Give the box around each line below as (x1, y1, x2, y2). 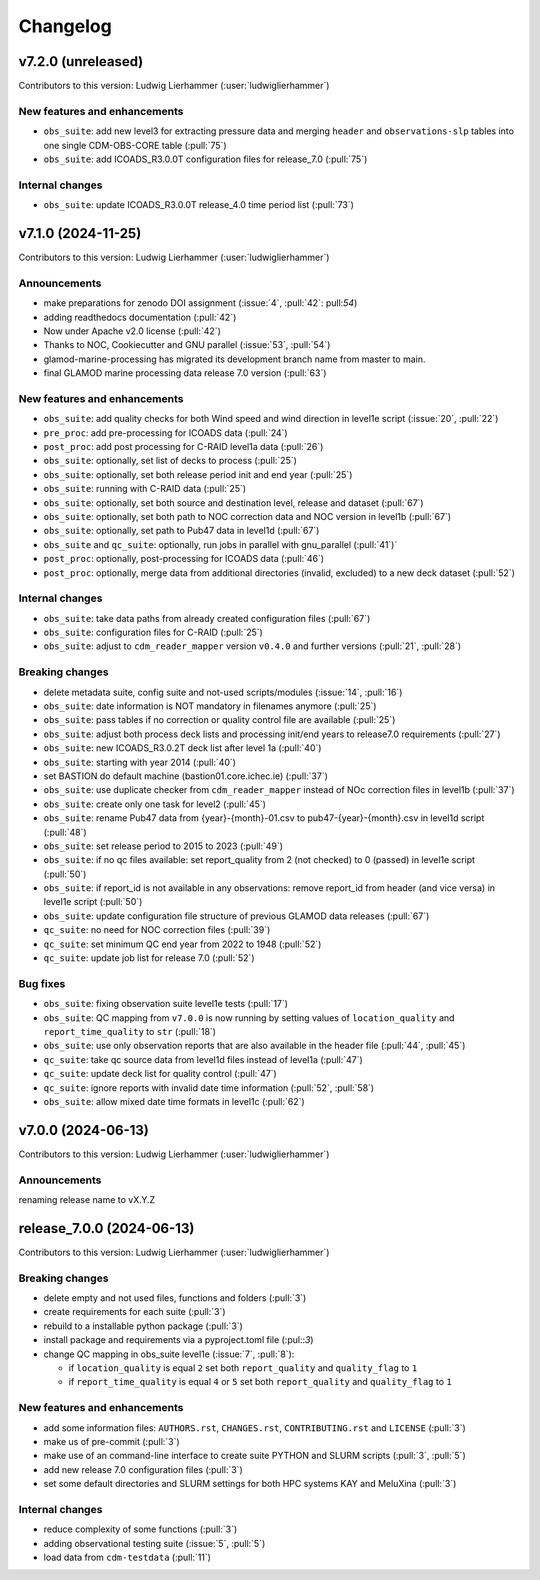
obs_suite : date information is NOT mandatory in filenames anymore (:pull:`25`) (43, 700, 377, 712)
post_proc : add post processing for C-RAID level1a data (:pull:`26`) (43, 441, 324, 453)
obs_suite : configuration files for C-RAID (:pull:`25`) (43, 626, 264, 639)
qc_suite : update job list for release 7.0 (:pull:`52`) (43, 952, 255, 964)
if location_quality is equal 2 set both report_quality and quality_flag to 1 (68, 1361, 418, 1374)
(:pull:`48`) (43, 826, 87, 838)
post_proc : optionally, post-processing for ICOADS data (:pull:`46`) (43, 553, 325, 565)
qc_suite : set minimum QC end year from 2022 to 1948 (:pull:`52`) (43, 938, 322, 950)
